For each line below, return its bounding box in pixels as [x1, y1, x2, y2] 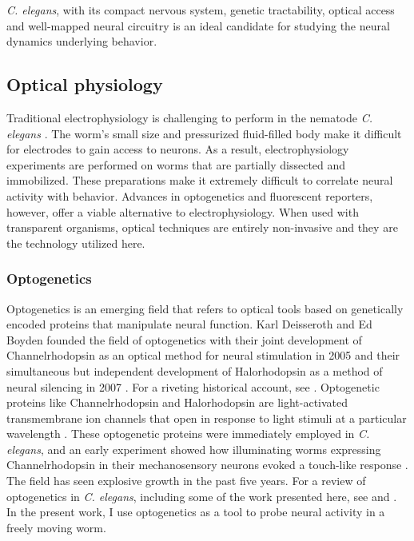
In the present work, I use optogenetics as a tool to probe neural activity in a [6, 503, 385, 520]
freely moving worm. [6, 519, 106, 535]
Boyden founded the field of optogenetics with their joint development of [6, 331, 362, 348]
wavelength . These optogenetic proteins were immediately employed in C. [6, 425, 370, 442]
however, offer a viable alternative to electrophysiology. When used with [6, 203, 359, 220]
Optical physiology [6, 72, 163, 97]
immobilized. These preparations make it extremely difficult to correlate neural [6, 172, 393, 189]
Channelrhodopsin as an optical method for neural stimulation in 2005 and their [6, 347, 400, 364]
